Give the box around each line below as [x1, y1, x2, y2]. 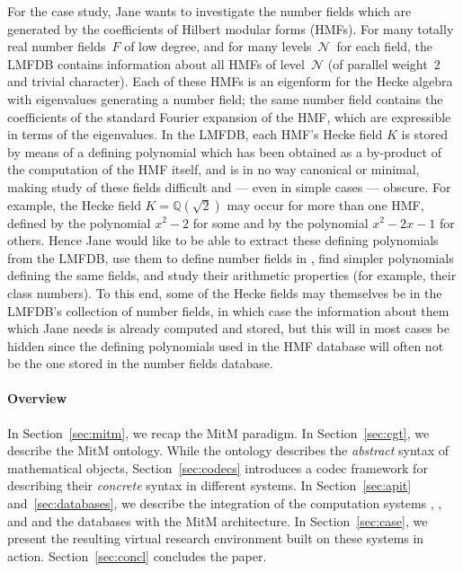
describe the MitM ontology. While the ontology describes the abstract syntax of [7, 441, 450, 460]
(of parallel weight [327, 54, 428, 73]
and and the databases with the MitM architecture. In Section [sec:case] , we [7, 511, 428, 530]
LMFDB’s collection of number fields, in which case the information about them [7, 301, 450, 320]
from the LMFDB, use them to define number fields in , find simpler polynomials [7, 248, 454, 267]
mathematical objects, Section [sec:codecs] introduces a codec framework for [7, 458, 428, 477]
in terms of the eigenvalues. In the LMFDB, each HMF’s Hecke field [7, 125, 383, 144]
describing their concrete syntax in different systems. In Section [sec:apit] [7, 476, 412, 495]
